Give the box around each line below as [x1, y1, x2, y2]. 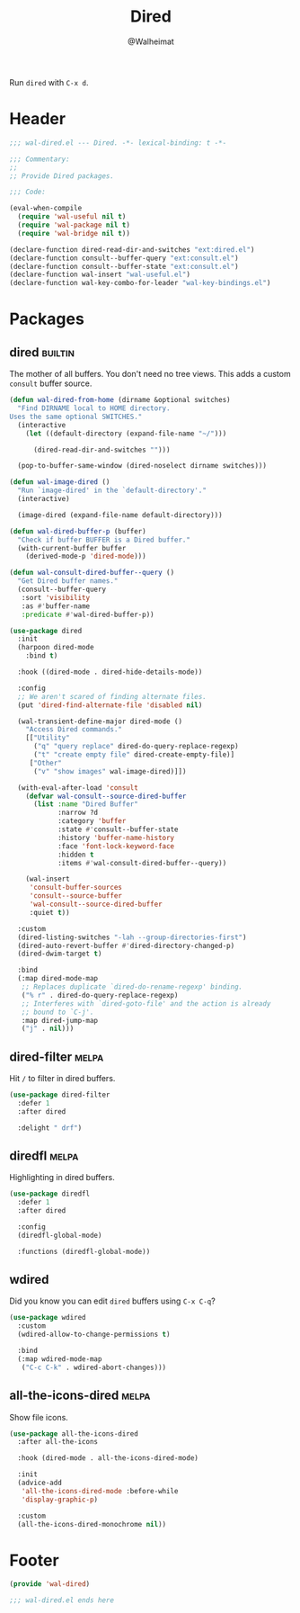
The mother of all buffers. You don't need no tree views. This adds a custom [9, 369, 291, 380]
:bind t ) [25, 651, 58, 660]
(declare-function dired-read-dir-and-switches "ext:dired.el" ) [9, 245, 255, 254]
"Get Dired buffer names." [17, 577, 119, 586]
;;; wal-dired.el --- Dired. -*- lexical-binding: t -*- [9, 138, 227, 148]
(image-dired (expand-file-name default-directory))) [17, 510, 223, 519]
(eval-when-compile [9, 204, 83, 213]
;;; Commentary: [9, 155, 70, 164]
